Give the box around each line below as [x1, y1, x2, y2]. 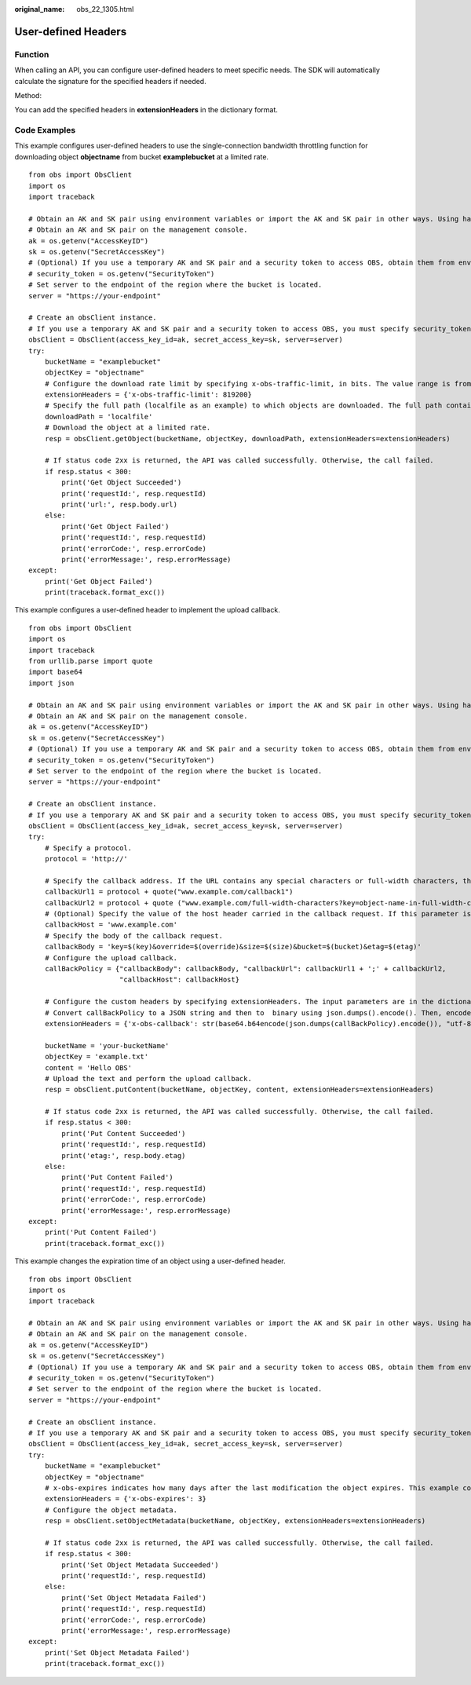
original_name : [14, 5, 65, 13]
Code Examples [14, 125, 76, 136]
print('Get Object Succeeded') [61, 478, 182, 487]
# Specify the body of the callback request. [44, 931, 224, 940]
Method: [14, 90, 42, 100]
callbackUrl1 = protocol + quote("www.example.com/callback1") [44, 887, 294, 897]
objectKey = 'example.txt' [44, 1052, 149, 1062]
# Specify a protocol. [44, 843, 133, 852]
